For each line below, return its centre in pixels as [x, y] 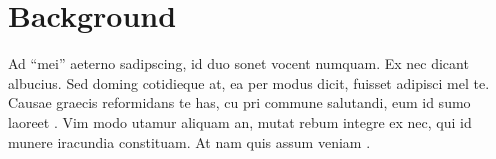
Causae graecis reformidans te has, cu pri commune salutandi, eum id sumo [239, 102]
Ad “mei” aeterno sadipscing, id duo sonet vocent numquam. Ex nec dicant [238, 63]
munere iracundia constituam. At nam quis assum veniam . [189, 141]
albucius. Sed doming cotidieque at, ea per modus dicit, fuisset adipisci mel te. [249, 82]
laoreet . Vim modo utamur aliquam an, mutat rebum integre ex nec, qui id [240, 121]
